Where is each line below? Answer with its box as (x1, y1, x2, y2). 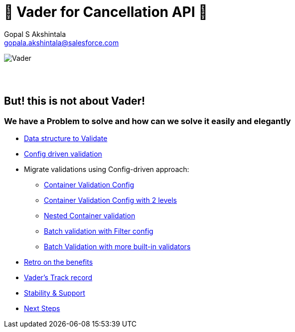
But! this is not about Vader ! (4, 95, 146, 108)
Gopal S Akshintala (4, 29, 66, 38)
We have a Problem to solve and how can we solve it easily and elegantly (4, 116, 291, 126)
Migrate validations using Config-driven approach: (24, 165, 189, 173)
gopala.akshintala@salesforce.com (4, 38, 119, 47)
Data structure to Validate (24, 134, 108, 143)
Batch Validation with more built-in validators (44, 242, 191, 251)
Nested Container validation (44, 211, 136, 220)
